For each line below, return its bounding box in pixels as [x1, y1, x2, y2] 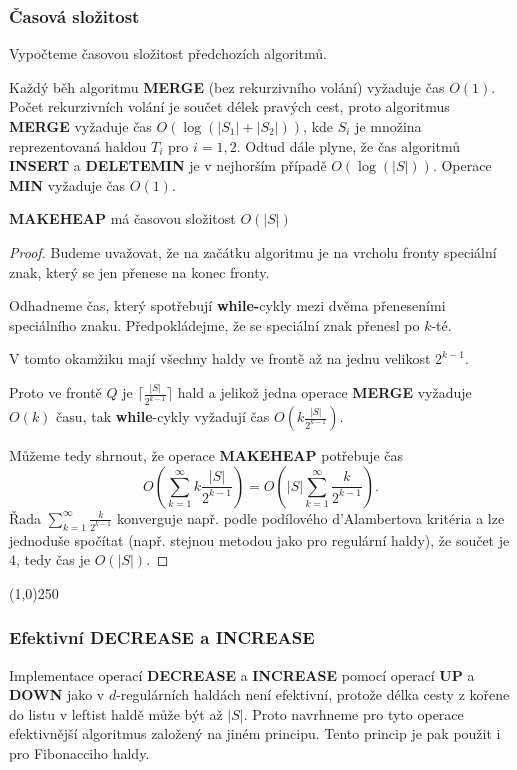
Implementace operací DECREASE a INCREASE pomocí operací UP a [9, 664, 475, 685]
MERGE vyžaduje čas [9, 116, 152, 136]
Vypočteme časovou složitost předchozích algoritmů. [9, 43, 328, 64]
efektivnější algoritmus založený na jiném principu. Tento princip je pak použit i [9, 723, 501, 744]
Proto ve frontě [9, 382, 102, 403]
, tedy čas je [16, 549, 90, 570]
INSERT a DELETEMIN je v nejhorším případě [9, 155, 327, 176]
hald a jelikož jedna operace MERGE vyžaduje [177, 382, 472, 403]
